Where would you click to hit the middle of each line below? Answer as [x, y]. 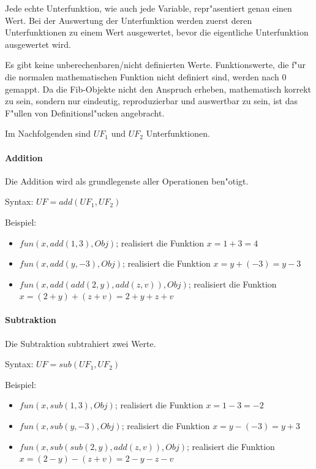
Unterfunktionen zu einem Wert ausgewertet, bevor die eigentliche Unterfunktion [157, 32]
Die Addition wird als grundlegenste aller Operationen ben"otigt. [127, 181]
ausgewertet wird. [38, 44]
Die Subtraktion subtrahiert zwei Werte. [81, 343]
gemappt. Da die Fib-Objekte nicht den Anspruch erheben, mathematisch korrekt [158, 89]
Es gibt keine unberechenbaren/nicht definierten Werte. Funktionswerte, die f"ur [156, 65]
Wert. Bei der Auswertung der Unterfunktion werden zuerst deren [129, 20]
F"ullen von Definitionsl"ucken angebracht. [85, 112]
